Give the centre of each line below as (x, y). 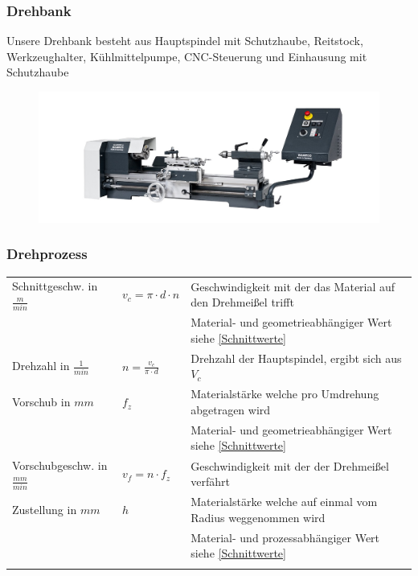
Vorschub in (41, 402)
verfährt (210, 481)
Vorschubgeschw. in (60, 465)
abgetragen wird (231, 409)
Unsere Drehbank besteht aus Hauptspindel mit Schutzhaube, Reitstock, (185, 41)
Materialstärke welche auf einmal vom (284, 502)
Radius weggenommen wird (258, 517)
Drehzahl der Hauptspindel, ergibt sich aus (296, 358)
